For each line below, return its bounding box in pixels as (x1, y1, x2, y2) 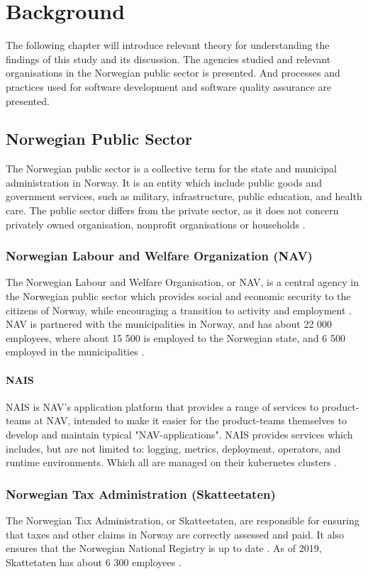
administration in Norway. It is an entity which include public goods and (6, 175, 323, 189)
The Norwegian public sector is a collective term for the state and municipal (6, 161, 338, 176)
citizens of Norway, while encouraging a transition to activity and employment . (6, 302, 352, 317)
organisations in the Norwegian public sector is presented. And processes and (6, 65, 340, 80)
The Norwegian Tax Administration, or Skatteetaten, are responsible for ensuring (6, 513, 359, 528)
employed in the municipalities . (6, 344, 145, 359)
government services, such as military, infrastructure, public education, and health (6, 189, 362, 204)
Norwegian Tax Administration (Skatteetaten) (6, 485, 276, 502)
